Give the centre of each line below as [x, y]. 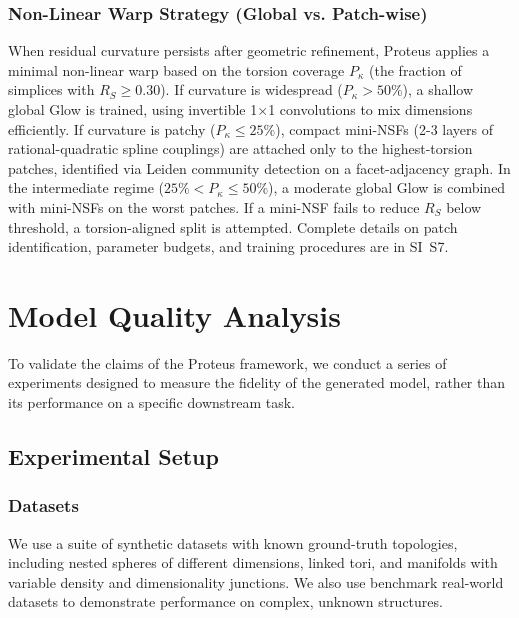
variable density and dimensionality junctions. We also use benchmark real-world [256, 581]
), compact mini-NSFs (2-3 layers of [384, 128]
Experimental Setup [113, 456]
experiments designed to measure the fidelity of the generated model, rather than [257, 382]
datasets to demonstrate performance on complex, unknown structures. [225, 601]
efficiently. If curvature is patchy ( [112, 128]
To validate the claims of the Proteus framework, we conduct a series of [227, 362]
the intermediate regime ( [86, 187]
